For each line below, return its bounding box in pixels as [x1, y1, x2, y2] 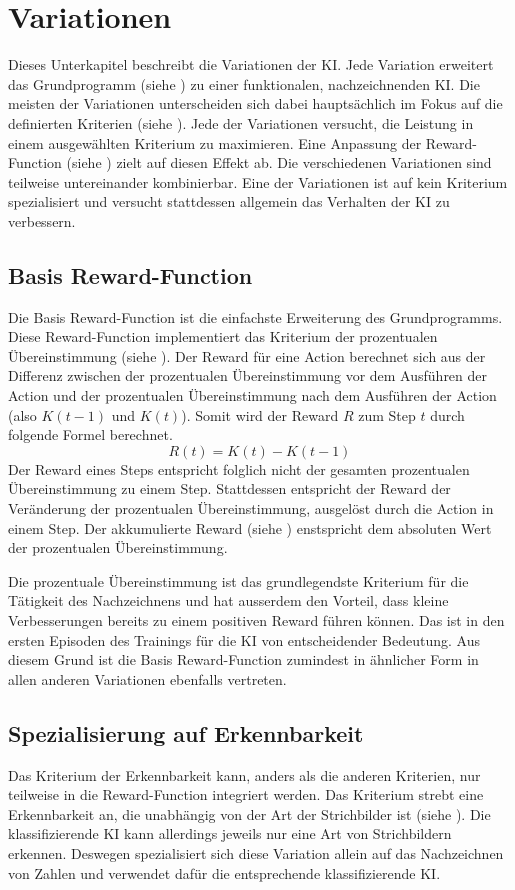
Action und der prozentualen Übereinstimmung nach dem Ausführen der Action [8, 385, 497, 406]
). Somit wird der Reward [181, 404, 339, 425]
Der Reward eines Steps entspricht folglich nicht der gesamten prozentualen [8, 458, 470, 479]
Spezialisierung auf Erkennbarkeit [8, 717, 364, 748]
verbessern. [8, 210, 76, 231]
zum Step [358, 404, 416, 425]
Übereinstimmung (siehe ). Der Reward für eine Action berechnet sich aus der [8, 345, 486, 366]
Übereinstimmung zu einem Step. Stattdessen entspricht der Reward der [8, 478, 451, 499]
